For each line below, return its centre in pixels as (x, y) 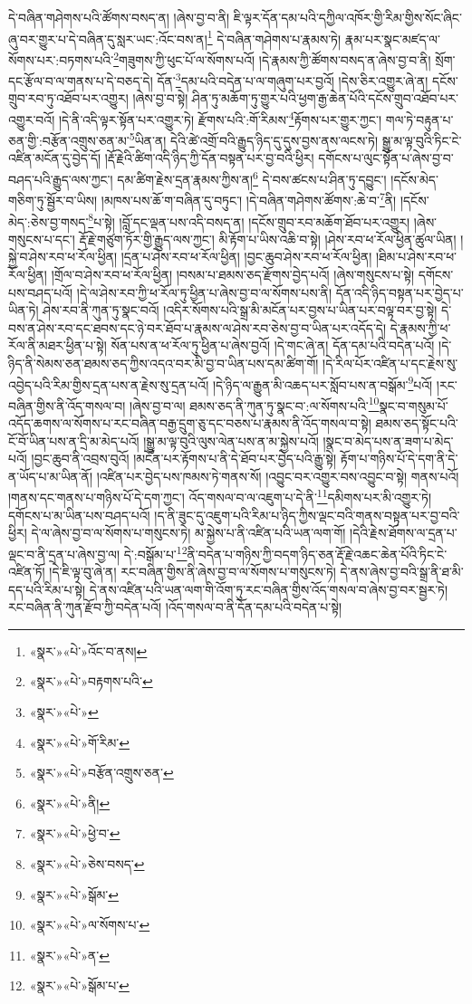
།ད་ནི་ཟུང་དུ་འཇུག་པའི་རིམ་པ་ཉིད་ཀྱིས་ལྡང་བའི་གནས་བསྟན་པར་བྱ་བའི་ (307, 515)
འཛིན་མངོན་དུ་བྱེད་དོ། (55, 158)
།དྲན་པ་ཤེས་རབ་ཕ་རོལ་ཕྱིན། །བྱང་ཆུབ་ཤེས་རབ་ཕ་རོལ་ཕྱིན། (246, 257)
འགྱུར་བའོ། (32, 119)
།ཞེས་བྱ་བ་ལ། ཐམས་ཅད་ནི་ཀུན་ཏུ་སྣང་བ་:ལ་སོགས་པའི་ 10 (254, 404)
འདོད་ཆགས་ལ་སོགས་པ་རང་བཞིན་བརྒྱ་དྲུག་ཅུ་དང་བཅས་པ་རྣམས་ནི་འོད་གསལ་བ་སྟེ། (190, 423)
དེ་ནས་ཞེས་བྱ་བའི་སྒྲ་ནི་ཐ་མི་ (402, 572)
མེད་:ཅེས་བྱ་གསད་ (48, 221)
